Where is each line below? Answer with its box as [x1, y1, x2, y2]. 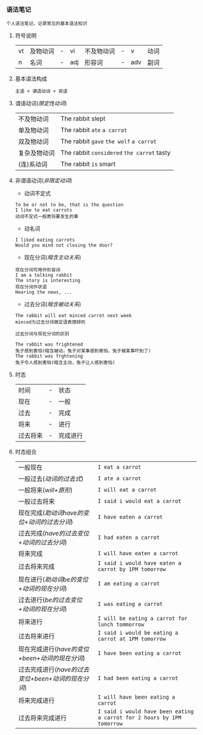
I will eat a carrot [97, 486, 157, 493]
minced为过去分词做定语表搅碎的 [14, 319, 86, 325]
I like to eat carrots [14, 207, 72, 213]
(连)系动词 [18, 160, 48, 169]
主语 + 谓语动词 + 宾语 [14, 88, 68, 94]
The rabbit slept [60, 114, 106, 123]
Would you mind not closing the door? [14, 242, 113, 249]
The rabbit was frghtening [14, 353, 83, 360]
